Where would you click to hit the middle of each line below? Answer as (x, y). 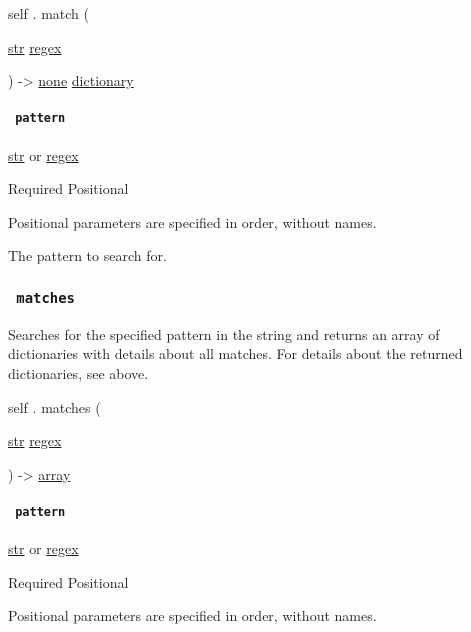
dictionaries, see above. (78, 372)
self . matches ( (54, 406)
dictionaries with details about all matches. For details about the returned (235, 353)
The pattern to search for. (87, 255)
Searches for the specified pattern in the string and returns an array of (224, 333)
